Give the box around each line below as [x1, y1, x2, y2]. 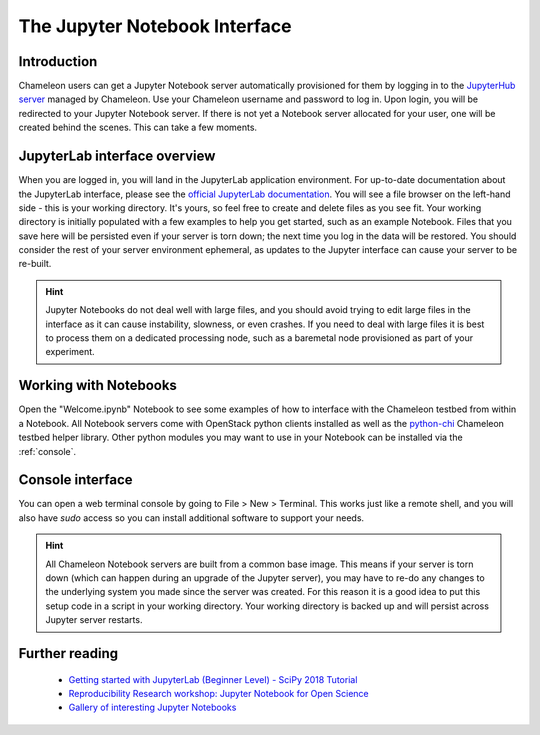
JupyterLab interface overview [18, 148, 216, 165]
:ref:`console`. [18, 445, 77, 457]
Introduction [18, 53, 98, 70]
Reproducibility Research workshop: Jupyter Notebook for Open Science [68, 687, 369, 699]
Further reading [18, 645, 119, 662]
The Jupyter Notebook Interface [18, 15, 292, 37]
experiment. [45, 346, 95, 358]
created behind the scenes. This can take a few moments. [18, 121, 258, 134]
